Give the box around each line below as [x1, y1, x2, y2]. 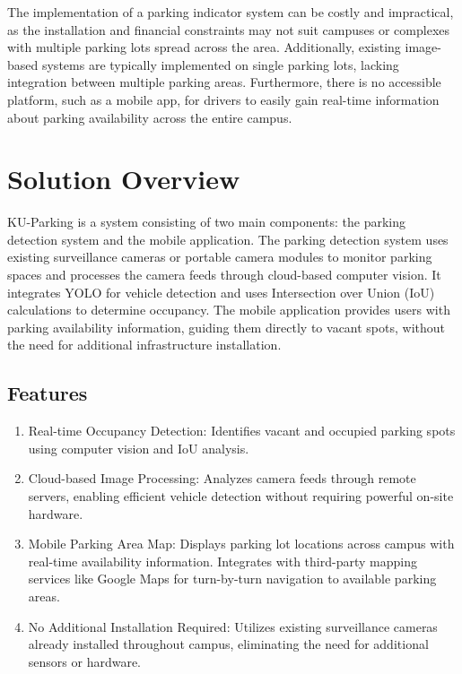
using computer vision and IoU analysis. [28, 438, 249, 457]
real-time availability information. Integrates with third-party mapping [28, 551, 417, 570]
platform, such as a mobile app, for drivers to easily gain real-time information [7, 90, 440, 108]
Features [7, 379, 88, 407]
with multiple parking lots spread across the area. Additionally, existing [7, 38, 401, 56]
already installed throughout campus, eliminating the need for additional [28, 635, 429, 653]
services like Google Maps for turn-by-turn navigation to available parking [28, 569, 437, 588]
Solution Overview [7, 160, 240, 197]
